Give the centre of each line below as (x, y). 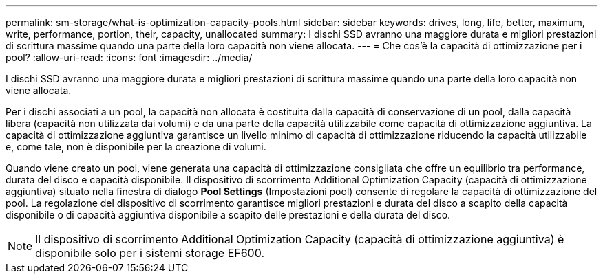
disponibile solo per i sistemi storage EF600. (150, 253)
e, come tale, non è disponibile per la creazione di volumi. (136, 147)
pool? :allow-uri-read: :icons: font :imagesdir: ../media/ (129, 57)
